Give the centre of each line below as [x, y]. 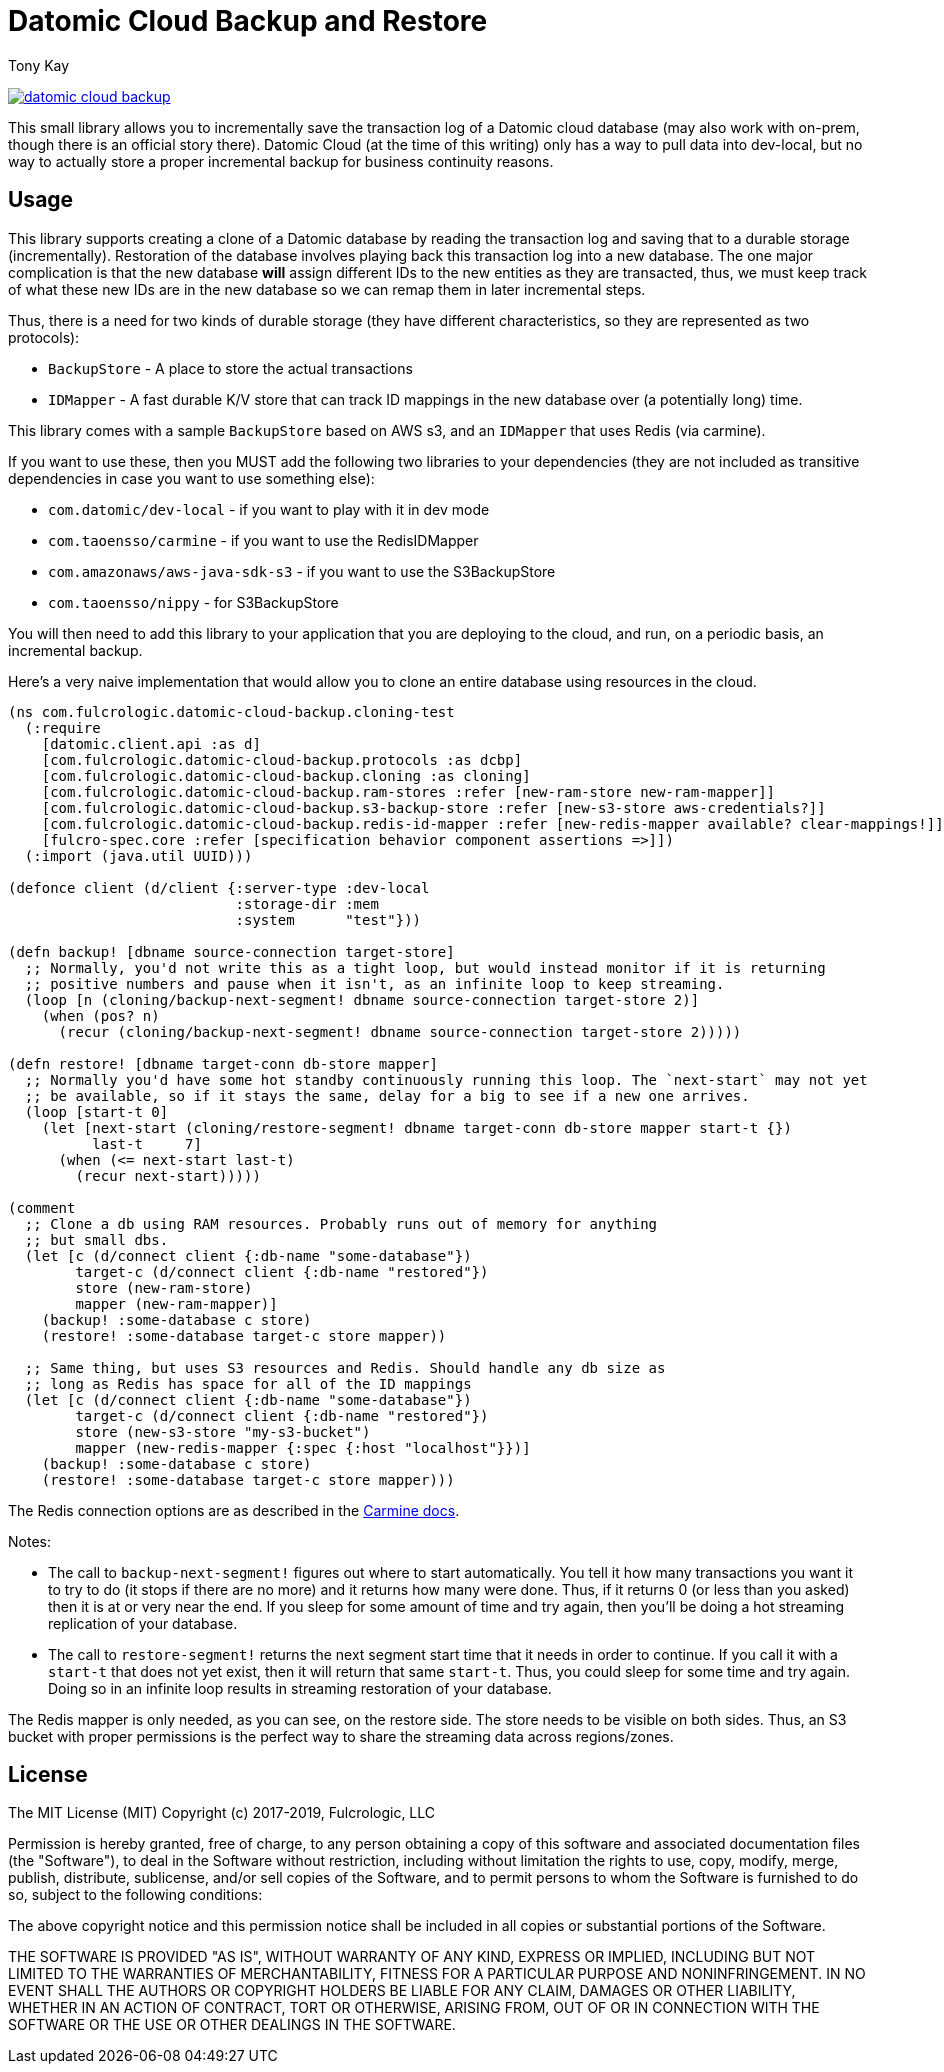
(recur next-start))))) [168, 1175]
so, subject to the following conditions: [135, 1895]
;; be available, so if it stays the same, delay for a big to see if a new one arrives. [387, 1095]
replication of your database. [143, 1623]
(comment [42, 1207]
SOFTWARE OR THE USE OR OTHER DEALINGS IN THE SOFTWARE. [232, 2025]
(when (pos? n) [100, 1015]
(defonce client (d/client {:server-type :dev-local [219, 887]
